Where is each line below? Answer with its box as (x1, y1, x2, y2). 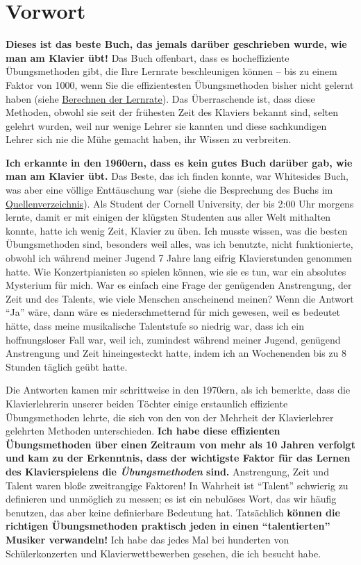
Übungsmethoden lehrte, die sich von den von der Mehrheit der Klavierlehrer (6, 410, 334, 424)
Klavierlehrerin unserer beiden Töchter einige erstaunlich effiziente (6, 396, 288, 410)
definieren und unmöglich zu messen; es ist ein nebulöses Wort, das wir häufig (6, 491, 337, 506)
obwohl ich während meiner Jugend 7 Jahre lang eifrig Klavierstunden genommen (6, 251, 352, 265)
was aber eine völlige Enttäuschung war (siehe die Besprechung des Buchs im (6, 183, 333, 197)
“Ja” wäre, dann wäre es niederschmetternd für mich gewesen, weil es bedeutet (6, 305, 341, 319)
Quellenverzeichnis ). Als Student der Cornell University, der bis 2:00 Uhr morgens (6, 196, 354, 210)
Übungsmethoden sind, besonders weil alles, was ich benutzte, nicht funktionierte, (6, 237, 353, 251)
